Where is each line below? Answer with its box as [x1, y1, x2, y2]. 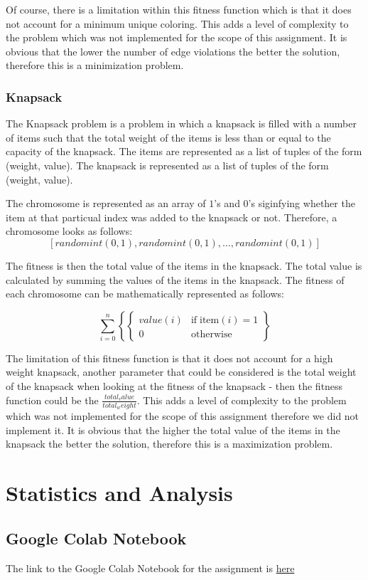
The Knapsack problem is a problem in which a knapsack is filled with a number [6, 116, 357, 131]
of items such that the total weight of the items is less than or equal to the [6, 130, 331, 144]
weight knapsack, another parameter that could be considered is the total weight [6, 364, 357, 379]
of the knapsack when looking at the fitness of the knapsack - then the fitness [6, 378, 343, 393]
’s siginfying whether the [248, 196, 355, 211]
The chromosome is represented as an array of [6, 196, 206, 211]
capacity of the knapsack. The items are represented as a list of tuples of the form [6, 144, 362, 159]
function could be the [6, 392, 99, 407]
